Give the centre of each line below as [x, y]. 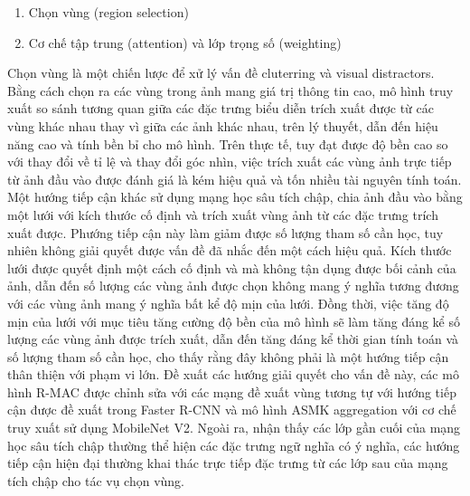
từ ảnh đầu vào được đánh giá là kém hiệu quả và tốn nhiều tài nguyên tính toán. [235, 179]
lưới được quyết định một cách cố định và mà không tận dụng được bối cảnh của [232, 267]
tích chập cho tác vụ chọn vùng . [96, 480]
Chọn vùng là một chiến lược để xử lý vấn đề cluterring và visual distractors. [221, 73]
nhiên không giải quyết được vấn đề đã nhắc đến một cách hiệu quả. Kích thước [230, 250]
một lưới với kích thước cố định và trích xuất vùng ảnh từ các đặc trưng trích [223, 214]
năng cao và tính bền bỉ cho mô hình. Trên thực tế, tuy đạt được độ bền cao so [228, 143]
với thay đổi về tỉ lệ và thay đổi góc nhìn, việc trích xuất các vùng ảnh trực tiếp [230, 162]
